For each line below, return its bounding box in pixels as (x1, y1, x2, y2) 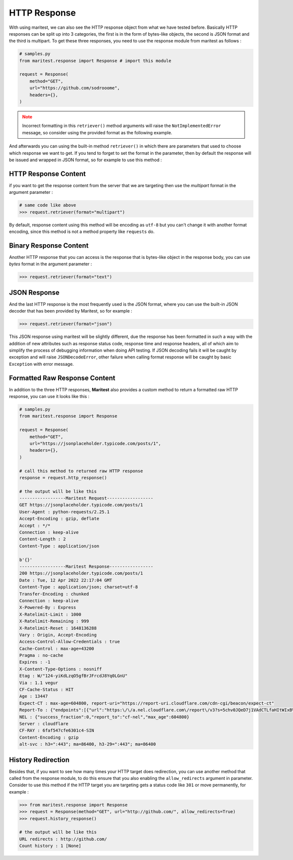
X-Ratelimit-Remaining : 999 (19, 618, 89, 624)
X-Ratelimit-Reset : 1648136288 (19, 625, 97, 631)
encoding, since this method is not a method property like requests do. (9, 229, 155, 234)
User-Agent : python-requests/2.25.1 (19, 509, 110, 515)
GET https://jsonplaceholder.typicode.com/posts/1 (19, 502, 144, 508)
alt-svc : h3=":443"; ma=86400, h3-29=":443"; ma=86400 (19, 741, 156, 747)
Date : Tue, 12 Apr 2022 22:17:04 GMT (19, 577, 112, 583)
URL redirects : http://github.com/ (19, 836, 107, 842)
